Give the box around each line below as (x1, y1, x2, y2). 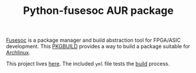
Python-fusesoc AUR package (23, 4, 174, 17)
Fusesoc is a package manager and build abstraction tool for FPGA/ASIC (6, 36, 181, 44)
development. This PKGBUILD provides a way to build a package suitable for (6, 43, 190, 50)
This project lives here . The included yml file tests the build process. (6, 60, 170, 67)
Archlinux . (6, 49, 30, 56)
